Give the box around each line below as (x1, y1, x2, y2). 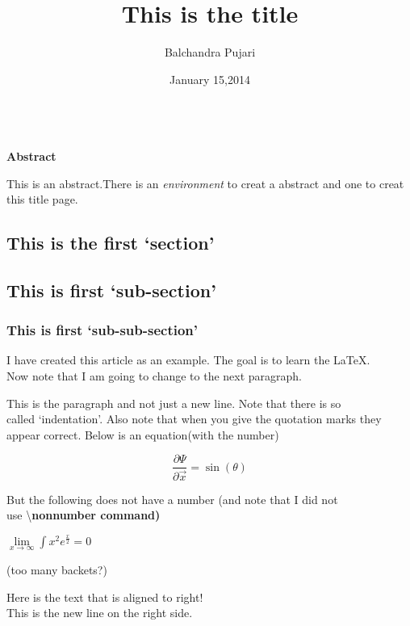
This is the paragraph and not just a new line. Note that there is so (6, 394, 341, 411)
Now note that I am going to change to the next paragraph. (6, 368, 303, 384)
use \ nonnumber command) (6, 506, 161, 523)
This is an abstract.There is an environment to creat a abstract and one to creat (6, 174, 404, 191)
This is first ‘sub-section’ (6, 277, 216, 302)
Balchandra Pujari (164, 44, 256, 61)
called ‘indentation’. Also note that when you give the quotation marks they (6, 410, 382, 427)
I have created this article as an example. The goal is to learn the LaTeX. (6, 351, 370, 368)
